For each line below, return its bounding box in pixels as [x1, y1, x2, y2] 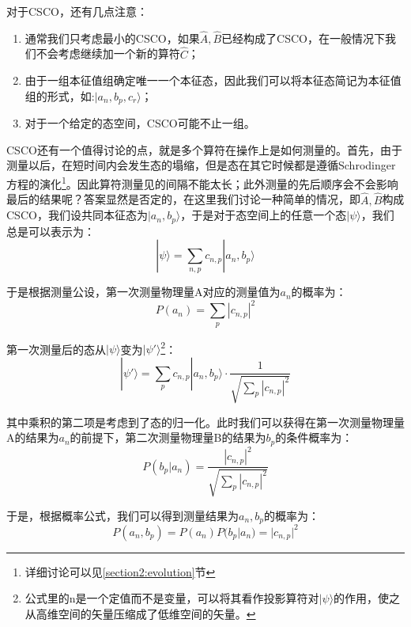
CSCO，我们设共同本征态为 [6, 207, 148, 223]
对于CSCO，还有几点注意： [6, 3, 148, 19]
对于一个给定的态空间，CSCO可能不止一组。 [25, 115, 255, 131]
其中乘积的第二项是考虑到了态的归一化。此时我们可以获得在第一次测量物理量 [6, 413, 405, 430]
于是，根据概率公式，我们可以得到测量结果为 [6, 507, 239, 523]
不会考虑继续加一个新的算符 [36, 45, 180, 62]
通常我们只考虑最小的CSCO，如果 [25, 29, 200, 46]
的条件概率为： [275, 429, 353, 446]
